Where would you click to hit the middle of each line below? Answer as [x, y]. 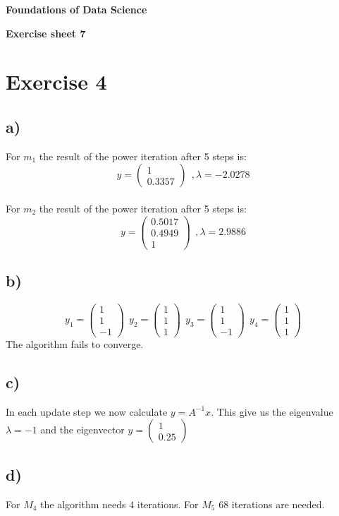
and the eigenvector [82, 430]
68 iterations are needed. [272, 504]
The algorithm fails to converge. [75, 344]
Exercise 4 [56, 82]
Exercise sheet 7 [46, 33]
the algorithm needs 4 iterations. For [119, 504]
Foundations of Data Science [76, 9]
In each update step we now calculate [87, 411]
